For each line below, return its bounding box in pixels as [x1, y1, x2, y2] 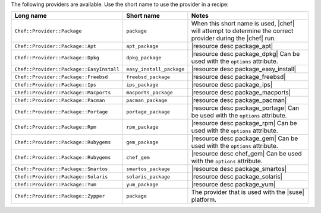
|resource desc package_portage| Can [191, 104, 300, 112]
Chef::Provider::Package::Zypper [14, 193, 105, 199]
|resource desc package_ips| [191, 81, 273, 89]
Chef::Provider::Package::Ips [14, 81, 96, 88]
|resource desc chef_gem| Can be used [191, 150, 303, 158]
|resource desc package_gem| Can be [191, 134, 298, 142]
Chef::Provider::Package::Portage [14, 109, 108, 115]
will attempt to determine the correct [191, 27, 294, 35]
